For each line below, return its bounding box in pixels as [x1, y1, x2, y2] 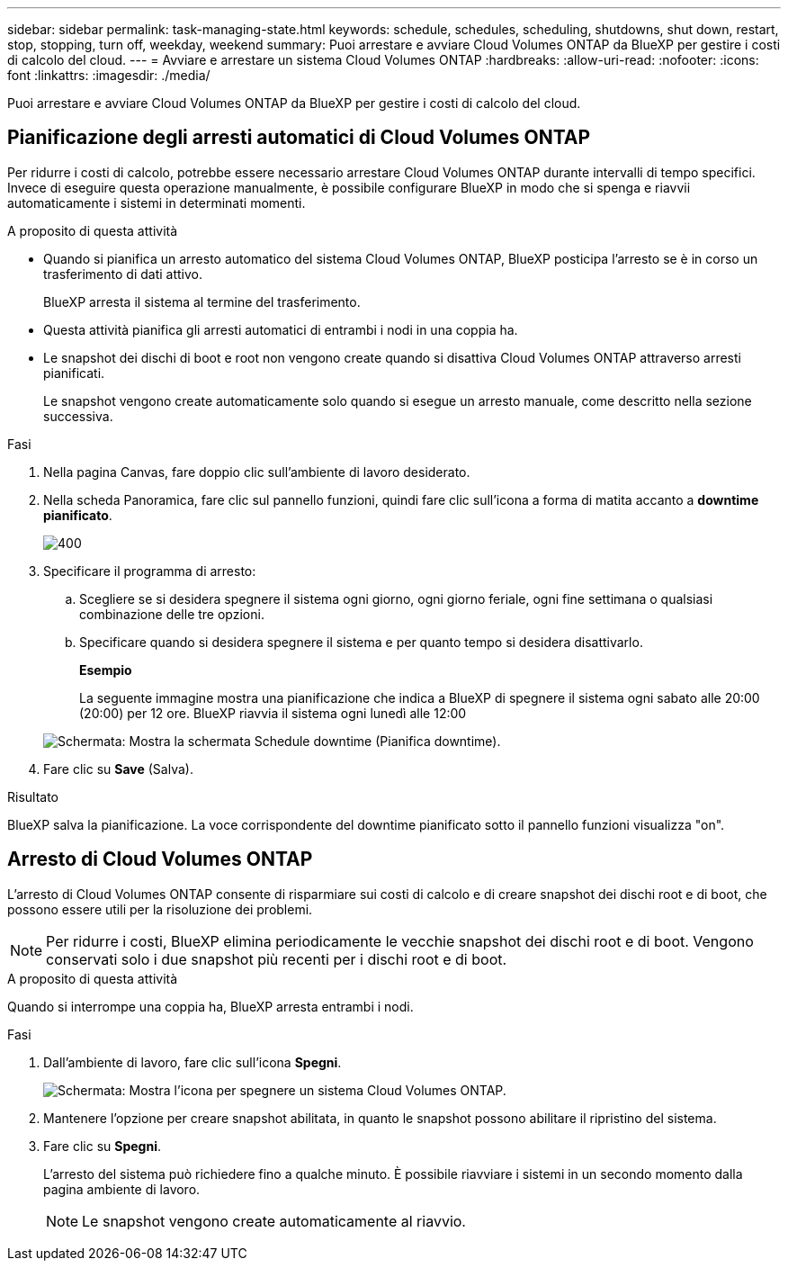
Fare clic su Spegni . [43, 1138, 161, 1154]
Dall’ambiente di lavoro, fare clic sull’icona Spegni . [43, 1054, 342, 1070]
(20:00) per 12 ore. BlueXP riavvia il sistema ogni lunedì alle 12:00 [79, 705, 467, 721]
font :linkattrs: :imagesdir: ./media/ [7, 67, 210, 83]
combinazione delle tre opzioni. [79, 606, 264, 622]
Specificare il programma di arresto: [43, 562, 256, 579]
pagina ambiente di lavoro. [43, 1181, 201, 1197]
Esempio [79, 661, 132, 678]
